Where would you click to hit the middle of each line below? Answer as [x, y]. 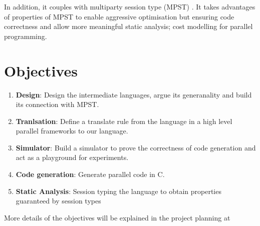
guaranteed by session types [58, 201]
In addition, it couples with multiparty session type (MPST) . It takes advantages [130, 6]
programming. [26, 36]
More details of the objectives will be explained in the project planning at [117, 217]
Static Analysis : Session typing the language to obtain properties [118, 191]
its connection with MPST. [57, 104]
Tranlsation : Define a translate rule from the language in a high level [124, 121]
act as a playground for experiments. [72, 157]
